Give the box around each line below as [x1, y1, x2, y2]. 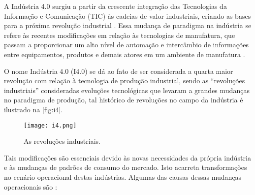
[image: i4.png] [24, 122, 77, 129]
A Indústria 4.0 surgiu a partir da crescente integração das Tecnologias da [4, 1, 227, 11]
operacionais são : [4, 181, 57, 192]
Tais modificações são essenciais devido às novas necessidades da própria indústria [4, 152, 251, 162]
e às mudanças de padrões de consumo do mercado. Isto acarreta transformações [4, 162, 247, 172]
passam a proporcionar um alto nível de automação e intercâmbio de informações [4, 39, 249, 50]
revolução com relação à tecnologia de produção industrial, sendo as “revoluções [4, 75, 245, 86]
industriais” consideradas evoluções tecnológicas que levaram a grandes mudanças [4, 85, 250, 95]
